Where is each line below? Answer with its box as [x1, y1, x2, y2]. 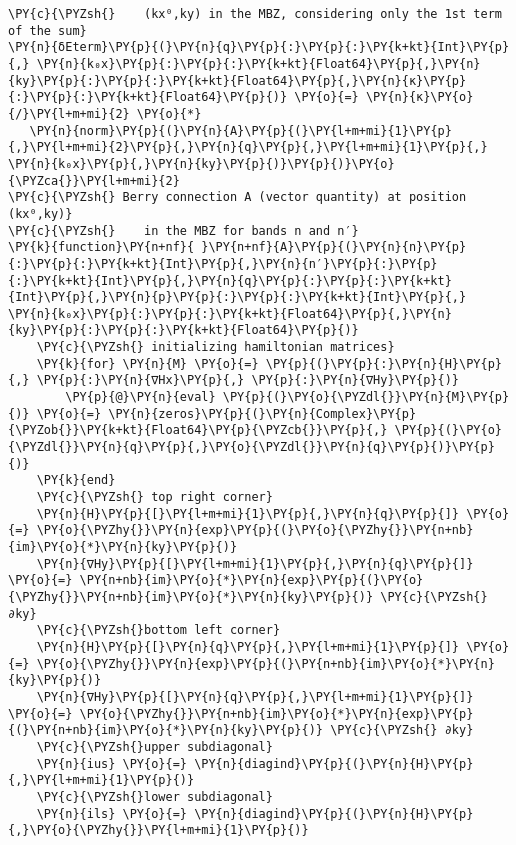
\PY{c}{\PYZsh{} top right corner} [36, 490, 273, 505]
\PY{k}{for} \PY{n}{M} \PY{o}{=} [36, 356, 259, 371]
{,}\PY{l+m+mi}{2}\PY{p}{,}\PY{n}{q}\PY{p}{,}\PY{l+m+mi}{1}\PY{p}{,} [8, 140, 488, 155]
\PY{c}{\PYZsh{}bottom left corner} [36, 623, 281, 638]
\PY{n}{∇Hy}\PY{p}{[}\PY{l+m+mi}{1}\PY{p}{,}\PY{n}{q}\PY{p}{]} [36, 556, 474, 571]
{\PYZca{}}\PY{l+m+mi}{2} [8, 173, 180, 188]
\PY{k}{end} [36, 473, 116, 488]
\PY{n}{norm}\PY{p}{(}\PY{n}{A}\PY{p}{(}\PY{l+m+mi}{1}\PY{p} [29, 123, 452, 138]
